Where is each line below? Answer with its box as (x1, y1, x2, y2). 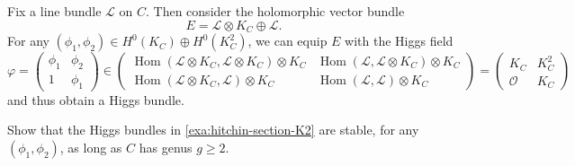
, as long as (59, 137, 122, 156)
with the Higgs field (345, 31, 454, 50)
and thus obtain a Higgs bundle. (7, 90, 184, 109)
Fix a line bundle (7, 2, 102, 20)
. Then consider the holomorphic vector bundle (146, 2, 405, 20)
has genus (139, 137, 193, 156)
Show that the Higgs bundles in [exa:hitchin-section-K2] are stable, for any (7, 120, 419, 139)
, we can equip (247, 31, 328, 50)
